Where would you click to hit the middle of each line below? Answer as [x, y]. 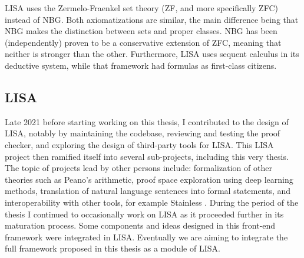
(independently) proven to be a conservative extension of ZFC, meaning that [143, 42]
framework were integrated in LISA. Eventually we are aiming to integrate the [146, 237]
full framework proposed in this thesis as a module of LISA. [113, 248]
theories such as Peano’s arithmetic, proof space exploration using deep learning [149, 179]
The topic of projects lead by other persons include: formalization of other [138, 168]
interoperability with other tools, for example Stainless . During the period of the [152, 202]
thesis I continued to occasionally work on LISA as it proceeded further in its [144, 214]
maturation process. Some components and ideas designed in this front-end [140, 225]
